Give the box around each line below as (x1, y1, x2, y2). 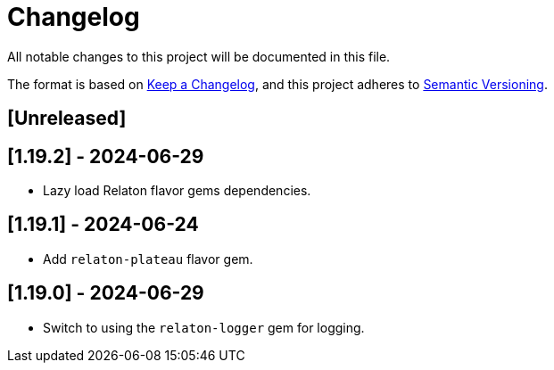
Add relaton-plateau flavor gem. (43, 251, 253, 267)
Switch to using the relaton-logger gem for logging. (43, 319, 365, 335)
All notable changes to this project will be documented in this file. (7, 48, 391, 64)
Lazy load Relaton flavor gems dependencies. (43, 183, 311, 199)
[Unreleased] (7, 107, 127, 130)
